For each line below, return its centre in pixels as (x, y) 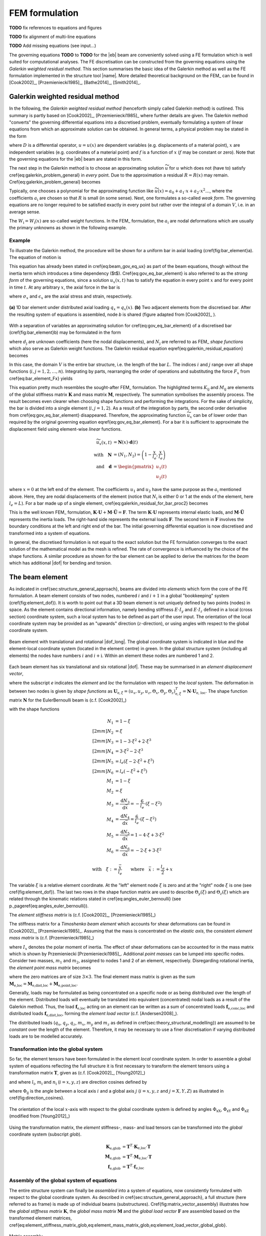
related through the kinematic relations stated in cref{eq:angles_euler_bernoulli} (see (95, 899)
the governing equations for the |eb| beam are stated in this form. (76, 159)
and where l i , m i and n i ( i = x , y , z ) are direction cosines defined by (78, 1082)
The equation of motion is (35, 257)
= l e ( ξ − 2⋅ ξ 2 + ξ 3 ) (135, 761)
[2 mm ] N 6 (103, 772)
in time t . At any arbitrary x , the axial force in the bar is (65, 287)
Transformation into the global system (56, 1049)
